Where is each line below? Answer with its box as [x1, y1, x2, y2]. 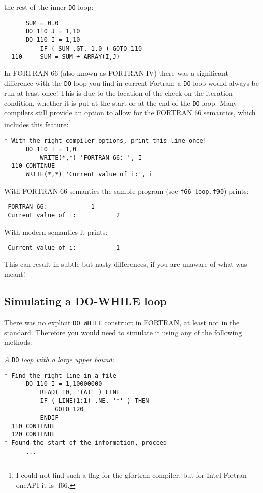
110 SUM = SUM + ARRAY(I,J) [11, 53, 120, 61]
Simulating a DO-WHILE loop [4, 293, 167, 309]
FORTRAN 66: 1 [8, 203, 95, 211]
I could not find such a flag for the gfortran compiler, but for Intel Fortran [16, 470, 247, 480]
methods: [4, 337, 32, 347]
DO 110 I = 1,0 [25, 145, 77, 153]
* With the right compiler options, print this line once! [4, 137, 207, 145]
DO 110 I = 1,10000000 [25, 380, 102, 388]
